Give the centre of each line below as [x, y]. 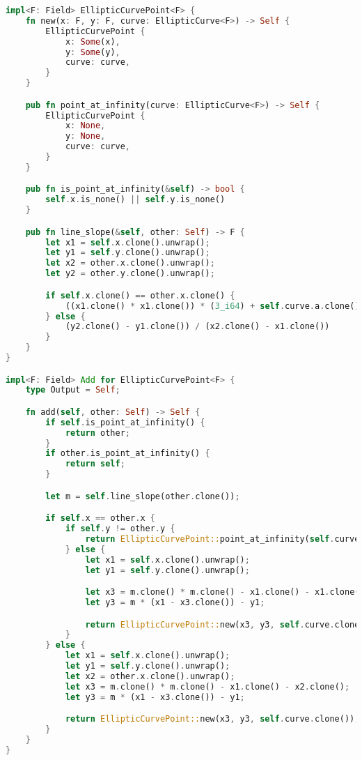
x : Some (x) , [93, 41]
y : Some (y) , [93, 52]
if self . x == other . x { [100, 518]
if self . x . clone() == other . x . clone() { [140, 295]
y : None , [85, 136]
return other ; [97, 433]
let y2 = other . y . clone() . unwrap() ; [130, 274]
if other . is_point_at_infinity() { [128, 454]
